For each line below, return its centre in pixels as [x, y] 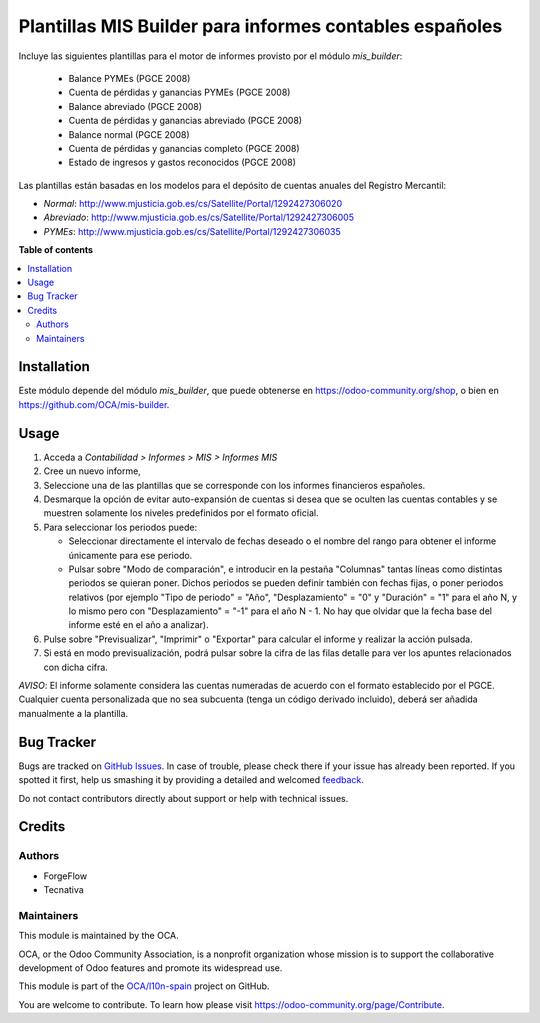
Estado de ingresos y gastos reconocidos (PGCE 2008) [182, 162]
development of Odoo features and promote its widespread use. [150, 967]
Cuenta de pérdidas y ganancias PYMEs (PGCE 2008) [179, 92]
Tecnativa [63, 890]
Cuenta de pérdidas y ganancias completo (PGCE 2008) [184, 148]
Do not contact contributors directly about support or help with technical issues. [183, 798]
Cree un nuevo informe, [92, 471]
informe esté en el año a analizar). [138, 625]
